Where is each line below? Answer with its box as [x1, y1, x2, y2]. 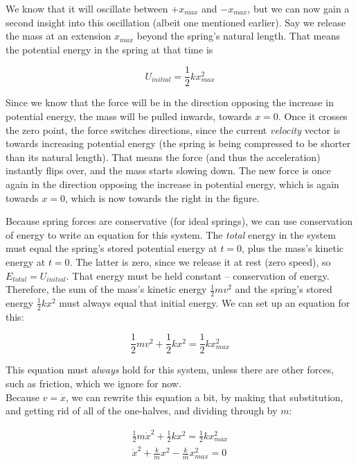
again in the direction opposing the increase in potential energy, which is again [6, 177, 339, 191]
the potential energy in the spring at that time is [6, 42, 213, 56]
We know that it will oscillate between [6, 1, 168, 15]
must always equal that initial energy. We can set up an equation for [59, 295, 350, 310]
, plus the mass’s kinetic [242, 241, 343, 255]
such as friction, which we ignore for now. [6, 376, 181, 391]
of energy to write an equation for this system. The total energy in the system [6, 227, 336, 242]
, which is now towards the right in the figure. [64, 190, 260, 205]
